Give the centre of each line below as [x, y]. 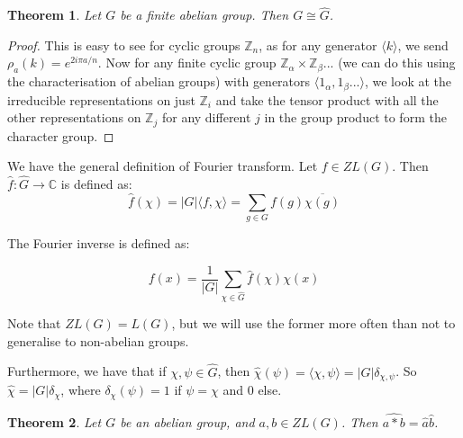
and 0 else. [252, 390]
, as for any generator [318, 45]
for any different [206, 117]
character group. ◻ [61, 135]
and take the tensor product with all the [327, 99]
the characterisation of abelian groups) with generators [159, 81]
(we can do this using [397, 63]
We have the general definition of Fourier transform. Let [163, 166]
